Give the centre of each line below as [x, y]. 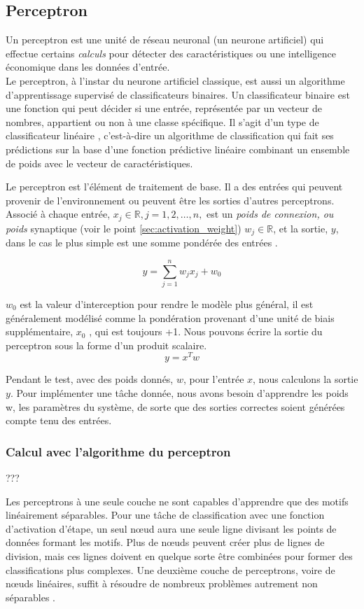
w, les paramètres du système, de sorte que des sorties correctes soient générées [175, 406]
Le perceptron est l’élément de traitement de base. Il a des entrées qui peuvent [174, 187]
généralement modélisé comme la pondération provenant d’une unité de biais [170, 317]
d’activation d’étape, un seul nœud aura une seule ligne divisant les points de [171, 528]
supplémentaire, [40, 331]
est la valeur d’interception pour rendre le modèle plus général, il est [167, 303]
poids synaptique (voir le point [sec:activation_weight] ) [124, 228]
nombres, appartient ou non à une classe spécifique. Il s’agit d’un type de [162, 121]
